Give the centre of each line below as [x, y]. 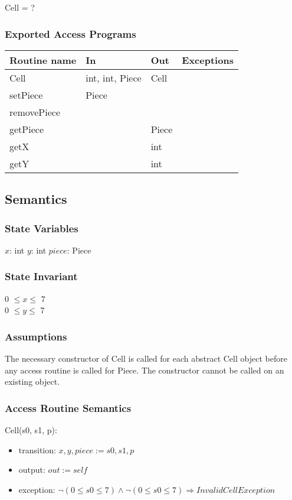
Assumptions [36, 336]
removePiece [35, 112]
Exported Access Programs [70, 33]
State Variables [42, 228]
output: [32, 470]
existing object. [32, 382]
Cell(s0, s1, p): [31, 430]
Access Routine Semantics [68, 408]
